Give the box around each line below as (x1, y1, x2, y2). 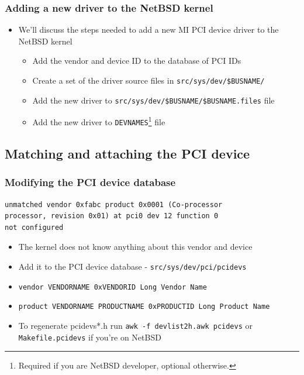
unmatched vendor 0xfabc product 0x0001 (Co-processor (5, 200, 223, 209)
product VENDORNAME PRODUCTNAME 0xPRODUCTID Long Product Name (18, 302, 270, 311)
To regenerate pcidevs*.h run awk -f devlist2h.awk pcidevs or (18, 319, 253, 331)
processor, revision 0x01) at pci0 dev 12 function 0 (5, 212, 219, 221)
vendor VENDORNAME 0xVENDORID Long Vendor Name (18, 283, 207, 291)
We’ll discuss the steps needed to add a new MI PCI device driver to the (18, 23, 279, 36)
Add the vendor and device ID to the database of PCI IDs (32, 54, 241, 67)
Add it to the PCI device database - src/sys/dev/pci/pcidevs (18, 260, 247, 272)
